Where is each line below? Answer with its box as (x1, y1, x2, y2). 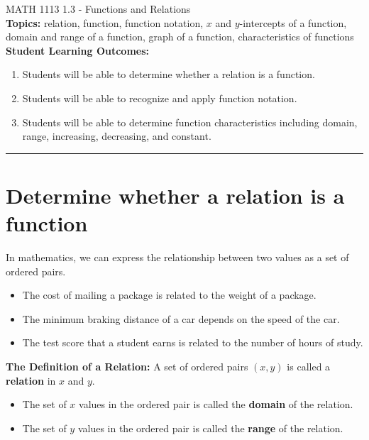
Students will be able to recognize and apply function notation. (22, 90, 297, 105)
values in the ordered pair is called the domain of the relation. (79, 397, 353, 412)
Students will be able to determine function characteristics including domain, (22, 114, 358, 129)
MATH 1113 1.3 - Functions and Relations (6, 1, 191, 16)
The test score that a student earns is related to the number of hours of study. (22, 335, 363, 350)
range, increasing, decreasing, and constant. (22, 128, 211, 143)
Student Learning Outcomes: (6, 43, 150, 57)
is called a (287, 359, 331, 374)
